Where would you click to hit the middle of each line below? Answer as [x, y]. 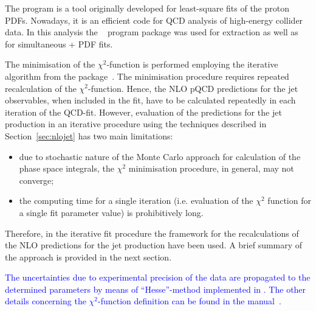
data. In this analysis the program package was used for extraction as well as [152, 32]
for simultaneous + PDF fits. [59, 44]
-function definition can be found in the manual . [190, 301]
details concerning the [46, 301]
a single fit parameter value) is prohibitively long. [111, 212]
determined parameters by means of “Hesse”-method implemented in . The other [156, 289]
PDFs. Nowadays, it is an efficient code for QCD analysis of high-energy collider [154, 20]
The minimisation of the [50, 64]
